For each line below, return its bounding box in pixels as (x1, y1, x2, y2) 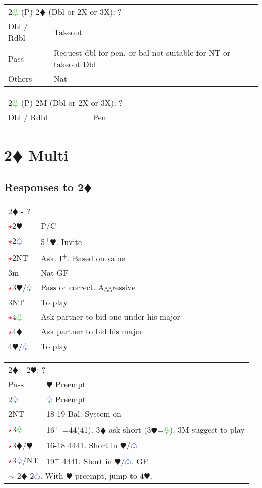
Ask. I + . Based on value (40, 250, 125, 264)
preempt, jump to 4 (75, 469, 144, 481)
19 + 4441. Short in (46, 453, 112, 467)
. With (40, 469, 63, 481)
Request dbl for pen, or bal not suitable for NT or (53, 46, 231, 58)
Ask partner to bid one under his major (40, 311, 180, 323)
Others (8, 73, 32, 84)
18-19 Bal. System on (46, 408, 121, 420)
